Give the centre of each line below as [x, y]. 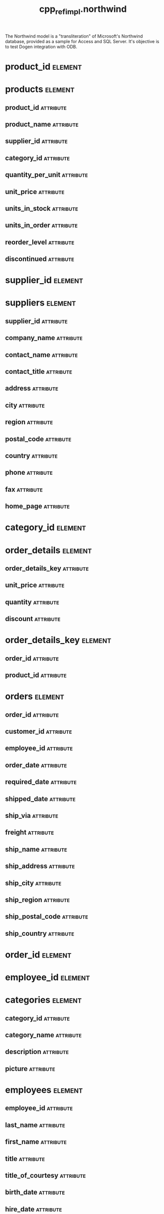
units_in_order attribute [41, 226]
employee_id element [48, 978]
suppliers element [41, 303]
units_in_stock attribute [41, 208]
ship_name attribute [36, 849]
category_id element [46, 528]
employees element [44, 1090]
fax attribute [24, 489]
